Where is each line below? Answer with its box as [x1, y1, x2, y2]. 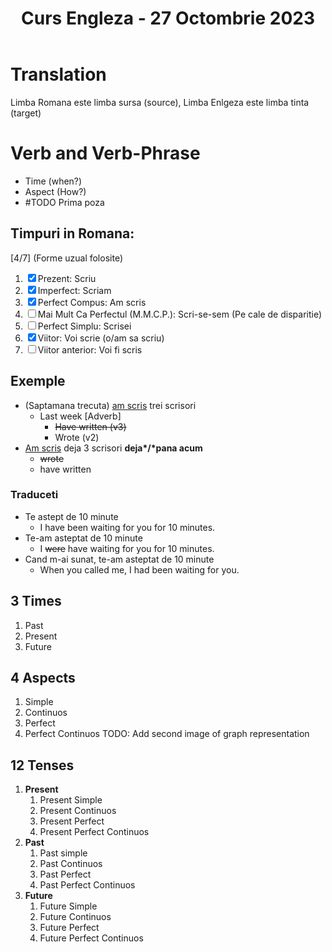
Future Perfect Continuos [39, 932, 144, 944]
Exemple [10, 373, 66, 390]
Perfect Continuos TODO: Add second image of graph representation [24, 728, 310, 740]
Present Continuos [39, 805, 117, 817]
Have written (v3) [54, 420, 127, 432]
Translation [10, 63, 107, 86]
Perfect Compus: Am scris [37, 296, 147, 308]
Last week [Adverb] [39, 410, 122, 422]
